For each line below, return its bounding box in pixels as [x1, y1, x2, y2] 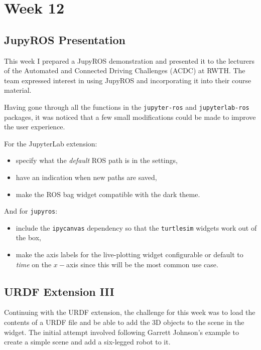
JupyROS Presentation [4, 32, 126, 47]
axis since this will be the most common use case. [66, 259, 218, 269]
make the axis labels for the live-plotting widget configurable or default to [16, 249, 243, 260]
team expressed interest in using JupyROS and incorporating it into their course [4, 75, 251, 85]
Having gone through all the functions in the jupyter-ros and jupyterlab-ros [4, 101, 249, 112]
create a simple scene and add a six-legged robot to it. [4, 336, 171, 347]
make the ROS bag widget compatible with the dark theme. [16, 189, 200, 199]
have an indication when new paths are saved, [16, 171, 157, 182]
